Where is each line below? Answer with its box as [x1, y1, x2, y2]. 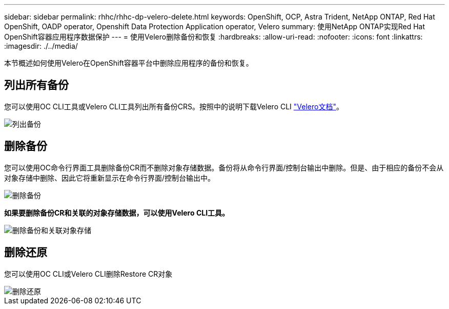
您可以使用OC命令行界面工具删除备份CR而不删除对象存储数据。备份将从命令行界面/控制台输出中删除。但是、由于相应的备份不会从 [4, 163, 444, 172]
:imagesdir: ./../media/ [4, 42, 78, 50]
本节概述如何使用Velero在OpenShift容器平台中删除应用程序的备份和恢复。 [4, 59, 253, 67]
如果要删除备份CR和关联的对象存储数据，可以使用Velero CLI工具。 [4, 208, 230, 217]
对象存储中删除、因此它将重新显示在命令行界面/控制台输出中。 [4, 173, 215, 182]
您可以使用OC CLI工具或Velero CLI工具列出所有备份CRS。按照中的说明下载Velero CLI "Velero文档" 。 [4, 102, 343, 111]
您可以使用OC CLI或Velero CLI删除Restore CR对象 [4, 269, 173, 278]
